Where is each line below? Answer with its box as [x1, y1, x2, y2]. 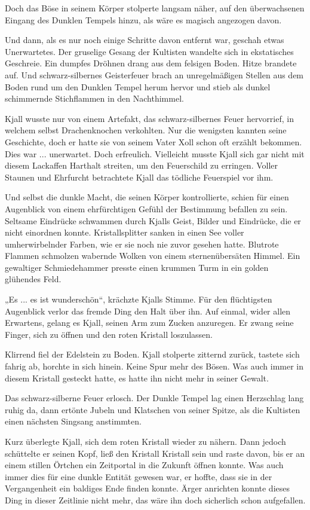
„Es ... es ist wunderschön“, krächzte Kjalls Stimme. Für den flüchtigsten [5, 293, 272, 306]
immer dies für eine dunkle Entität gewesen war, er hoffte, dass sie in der [5, 470, 272, 482]
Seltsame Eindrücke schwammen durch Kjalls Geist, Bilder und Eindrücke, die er [5, 214, 301, 227]
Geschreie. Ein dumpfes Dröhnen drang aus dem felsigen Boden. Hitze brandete [5, 57, 297, 69]
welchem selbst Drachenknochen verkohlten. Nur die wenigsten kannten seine [5, 124, 287, 136]
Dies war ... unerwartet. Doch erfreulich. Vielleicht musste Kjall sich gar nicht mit [5, 147, 305, 160]
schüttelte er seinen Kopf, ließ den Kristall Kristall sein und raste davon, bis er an [5, 447, 305, 459]
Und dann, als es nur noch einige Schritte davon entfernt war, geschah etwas [5, 33, 284, 46]
